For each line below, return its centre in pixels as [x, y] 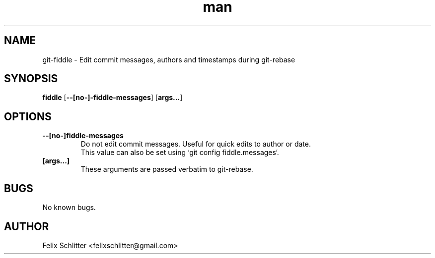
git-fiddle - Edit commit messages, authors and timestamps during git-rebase [169, 59]
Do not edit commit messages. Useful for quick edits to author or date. [196, 144]
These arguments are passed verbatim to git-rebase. [167, 169]
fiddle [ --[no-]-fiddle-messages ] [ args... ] [112, 98]
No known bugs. [69, 207]
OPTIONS [28, 116]
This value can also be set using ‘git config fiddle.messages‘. [180, 153]
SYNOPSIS [31, 79]
